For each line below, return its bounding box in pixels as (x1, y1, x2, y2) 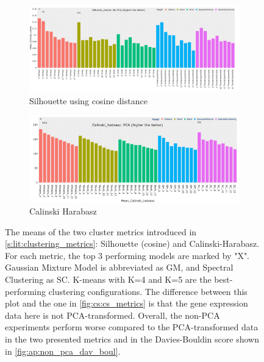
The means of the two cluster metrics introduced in (5, 225, 197, 238)
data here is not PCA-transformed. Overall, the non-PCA (5, 308, 220, 321)
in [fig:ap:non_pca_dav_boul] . (5, 344, 121, 357)
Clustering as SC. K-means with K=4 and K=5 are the (5, 272, 212, 285)
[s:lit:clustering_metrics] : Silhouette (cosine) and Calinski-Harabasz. (5, 237, 260, 250)
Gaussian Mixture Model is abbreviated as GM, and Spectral (5, 261, 234, 274)
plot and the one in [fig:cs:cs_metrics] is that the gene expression (5, 297, 248, 310)
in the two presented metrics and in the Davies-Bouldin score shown (5, 332, 259, 345)
